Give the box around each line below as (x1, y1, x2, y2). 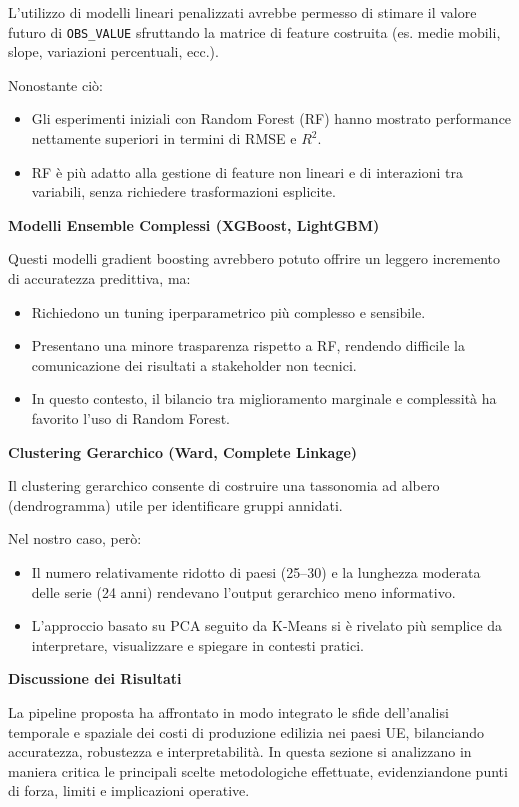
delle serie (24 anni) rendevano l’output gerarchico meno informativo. (31, 581, 456, 602)
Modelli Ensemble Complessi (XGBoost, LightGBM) (8, 214, 380, 235)
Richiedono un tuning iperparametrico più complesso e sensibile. (31, 301, 426, 322)
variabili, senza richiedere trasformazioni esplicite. (31, 181, 336, 202)
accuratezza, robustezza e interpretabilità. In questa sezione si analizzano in (8, 741, 472, 762)
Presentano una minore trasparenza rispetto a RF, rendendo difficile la (31, 335, 465, 356)
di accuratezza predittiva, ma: (8, 268, 191, 288)
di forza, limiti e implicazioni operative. (8, 780, 250, 801)
